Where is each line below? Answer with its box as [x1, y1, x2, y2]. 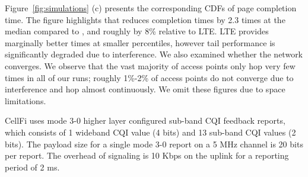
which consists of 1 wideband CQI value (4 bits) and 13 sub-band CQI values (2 [5, 125, 296, 138]
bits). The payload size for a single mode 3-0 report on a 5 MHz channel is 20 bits [5, 137, 303, 150]
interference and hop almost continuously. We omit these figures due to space [5, 83, 285, 95]
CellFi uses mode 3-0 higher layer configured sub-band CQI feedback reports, [5, 114, 285, 127]
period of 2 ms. [5, 160, 60, 173]
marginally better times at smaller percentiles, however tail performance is [5, 36, 275, 49]
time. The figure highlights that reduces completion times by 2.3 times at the [5, 13, 285, 25]
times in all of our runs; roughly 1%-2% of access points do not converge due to [5, 71, 294, 83]
